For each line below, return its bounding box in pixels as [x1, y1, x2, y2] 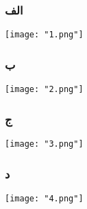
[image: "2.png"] [5, 84, 84, 95]
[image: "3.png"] [5, 138, 84, 149]
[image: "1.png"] [5, 30, 84, 40]
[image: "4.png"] [5, 193, 84, 203]
